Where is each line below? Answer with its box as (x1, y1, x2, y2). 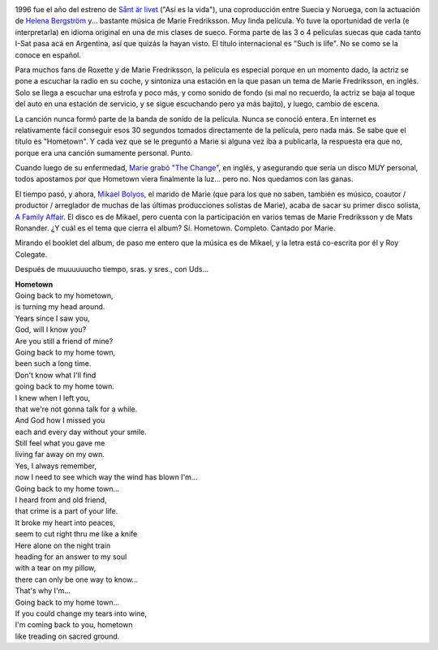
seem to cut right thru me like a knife (15, 529, 138, 539)
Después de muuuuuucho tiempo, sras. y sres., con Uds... (15, 265, 209, 274)
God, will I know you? (15, 325, 87, 334)
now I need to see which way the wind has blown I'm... (15, 472, 198, 482)
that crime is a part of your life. (15, 506, 118, 516)
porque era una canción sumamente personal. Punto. (15, 148, 193, 157)
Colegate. (15, 249, 48, 259)
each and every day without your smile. (15, 427, 147, 437)
